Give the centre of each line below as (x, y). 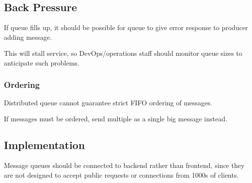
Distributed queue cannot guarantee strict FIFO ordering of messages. (108, 102)
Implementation (45, 145)
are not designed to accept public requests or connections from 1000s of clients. (121, 175)
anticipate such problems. (42, 62)
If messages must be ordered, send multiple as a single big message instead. (116, 119)
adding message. (28, 37)
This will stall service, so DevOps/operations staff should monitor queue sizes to (123, 53)
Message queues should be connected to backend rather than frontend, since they (124, 165)
